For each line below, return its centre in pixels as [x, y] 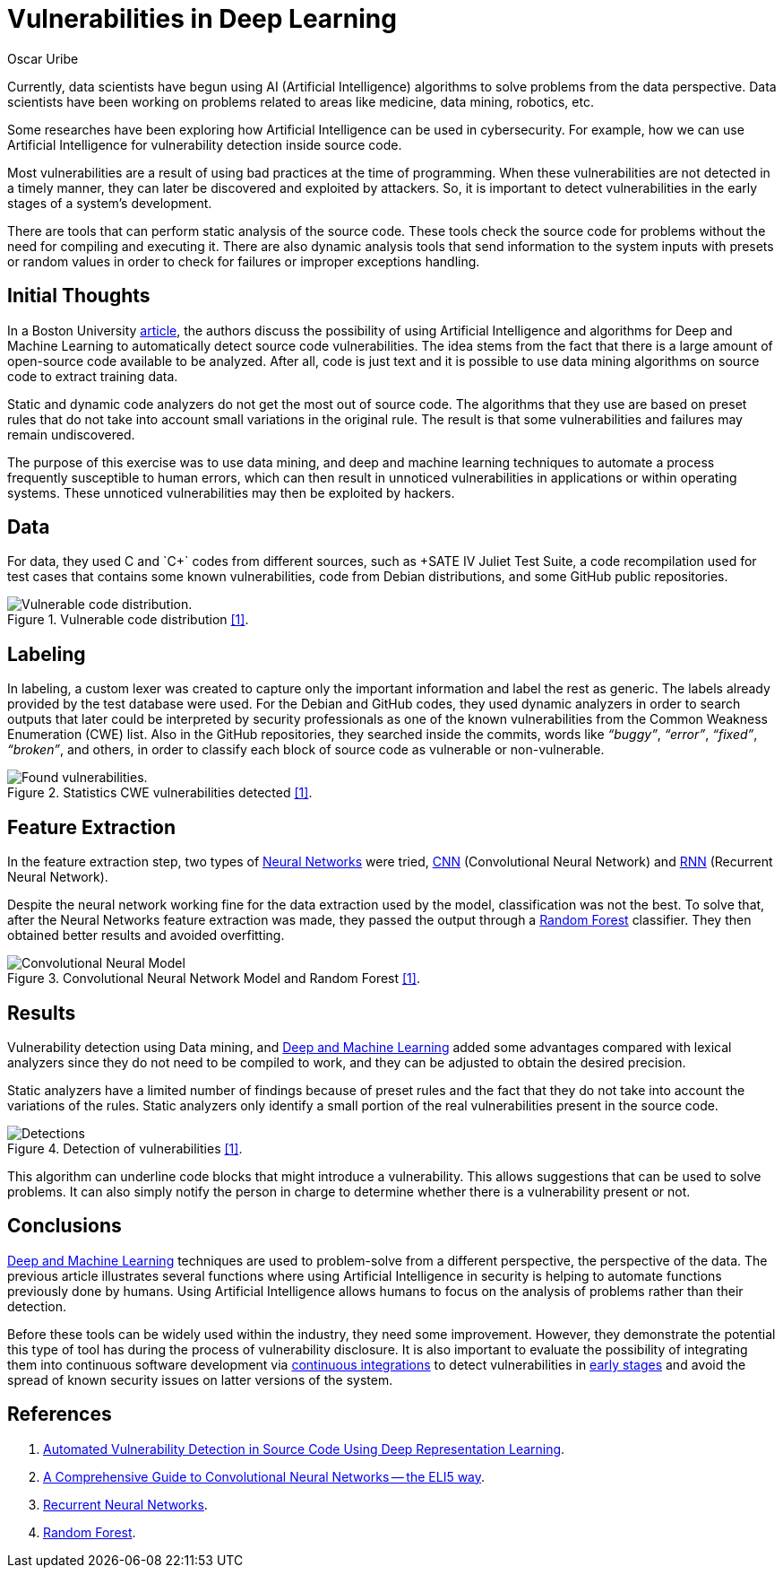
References [60, 1414]
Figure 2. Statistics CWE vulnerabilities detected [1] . [160, 793]
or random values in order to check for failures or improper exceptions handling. [244, 261]
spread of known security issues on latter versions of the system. [200, 1379]
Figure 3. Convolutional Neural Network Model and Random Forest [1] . [214, 979]
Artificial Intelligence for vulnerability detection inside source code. [205, 144]
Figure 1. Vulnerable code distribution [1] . [128, 620]
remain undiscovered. [71, 434]
